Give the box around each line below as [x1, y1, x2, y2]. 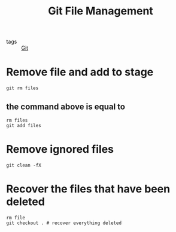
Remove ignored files [6, 143, 114, 156]
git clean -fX [6, 162, 42, 168]
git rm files [6, 85, 39, 91]
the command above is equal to [6, 101, 126, 112]
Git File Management [47, 4, 154, 18]
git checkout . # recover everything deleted [6, 220, 122, 226]
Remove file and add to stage [6, 65, 154, 79]
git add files [6, 122, 42, 128]
